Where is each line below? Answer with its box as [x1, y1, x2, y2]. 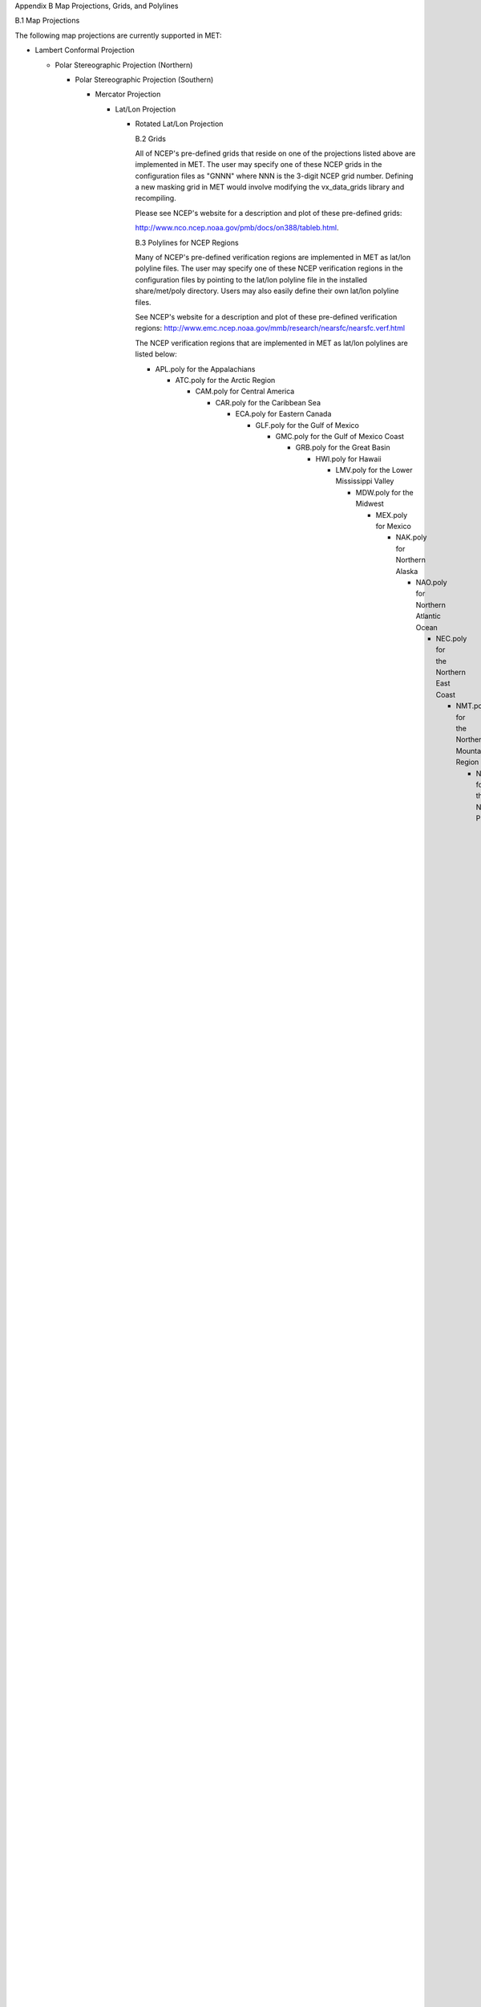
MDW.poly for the [355, 487, 414, 497]
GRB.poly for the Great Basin [295, 442, 390, 453]
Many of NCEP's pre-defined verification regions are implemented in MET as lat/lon [135, 253, 411, 263]
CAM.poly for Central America [195, 386, 295, 397]
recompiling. [135, 193, 176, 203]
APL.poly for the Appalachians [155, 364, 256, 373]
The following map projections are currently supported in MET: [14, 31, 222, 40]
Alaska [395, 566, 418, 576]
